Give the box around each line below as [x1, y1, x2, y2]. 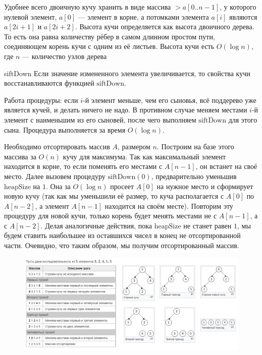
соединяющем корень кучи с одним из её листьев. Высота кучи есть [4, 41, 215, 51]
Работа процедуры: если [4, 94, 78, 105]
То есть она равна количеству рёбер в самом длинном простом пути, [4, 31, 215, 41]
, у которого [220, 2, 256, 12]
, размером [117, 141, 150, 152]
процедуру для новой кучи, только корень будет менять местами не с [4, 210, 217, 221]
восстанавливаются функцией [4, 78, 94, 88]
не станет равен [183, 220, 232, 230]
